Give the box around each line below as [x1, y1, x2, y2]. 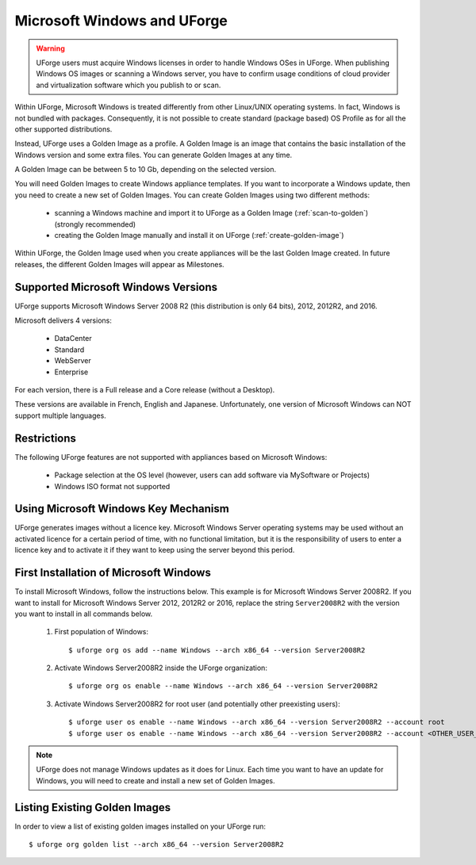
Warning [36, 44, 65, 53]
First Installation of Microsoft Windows [14, 566, 212, 580]
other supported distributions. [14, 124, 113, 134]
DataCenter [54, 334, 93, 343]
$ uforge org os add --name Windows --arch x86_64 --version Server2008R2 [68, 645, 366, 654]
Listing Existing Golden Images [14, 801, 171, 814]
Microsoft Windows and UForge [14, 12, 228, 29]
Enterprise [54, 367, 89, 377]
